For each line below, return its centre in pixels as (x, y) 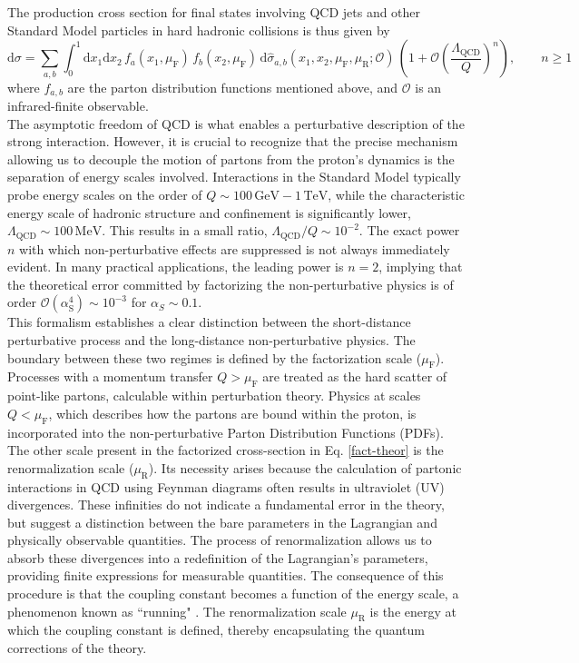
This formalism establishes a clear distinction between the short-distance (209, 322)
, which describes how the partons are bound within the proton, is (232, 413)
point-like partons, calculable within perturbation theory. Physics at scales (214, 396)
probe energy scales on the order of (105, 194)
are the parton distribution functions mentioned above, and (233, 87)
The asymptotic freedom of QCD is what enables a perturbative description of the (236, 123)
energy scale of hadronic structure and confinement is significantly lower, (210, 212)
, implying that (421, 267)
